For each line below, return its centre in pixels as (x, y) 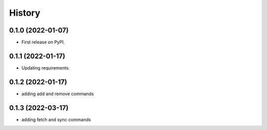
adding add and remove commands (58, 94)
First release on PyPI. (43, 42)
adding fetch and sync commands (56, 119)
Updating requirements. (46, 68)
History (25, 13)
